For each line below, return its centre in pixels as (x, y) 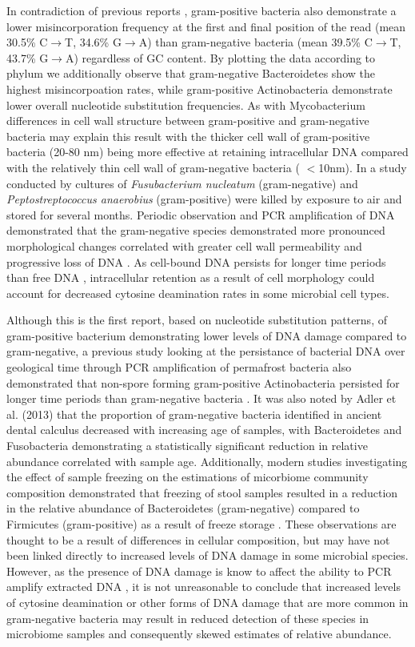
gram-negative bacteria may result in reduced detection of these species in (188, 618)
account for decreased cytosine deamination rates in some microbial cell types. (198, 293)
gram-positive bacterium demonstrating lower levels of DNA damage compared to (207, 335)
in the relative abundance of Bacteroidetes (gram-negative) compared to (183, 508)
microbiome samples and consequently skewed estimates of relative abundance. (199, 634)
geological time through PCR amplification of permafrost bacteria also (179, 367)
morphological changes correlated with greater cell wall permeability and (184, 245)
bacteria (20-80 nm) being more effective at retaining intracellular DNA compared (207, 152)
